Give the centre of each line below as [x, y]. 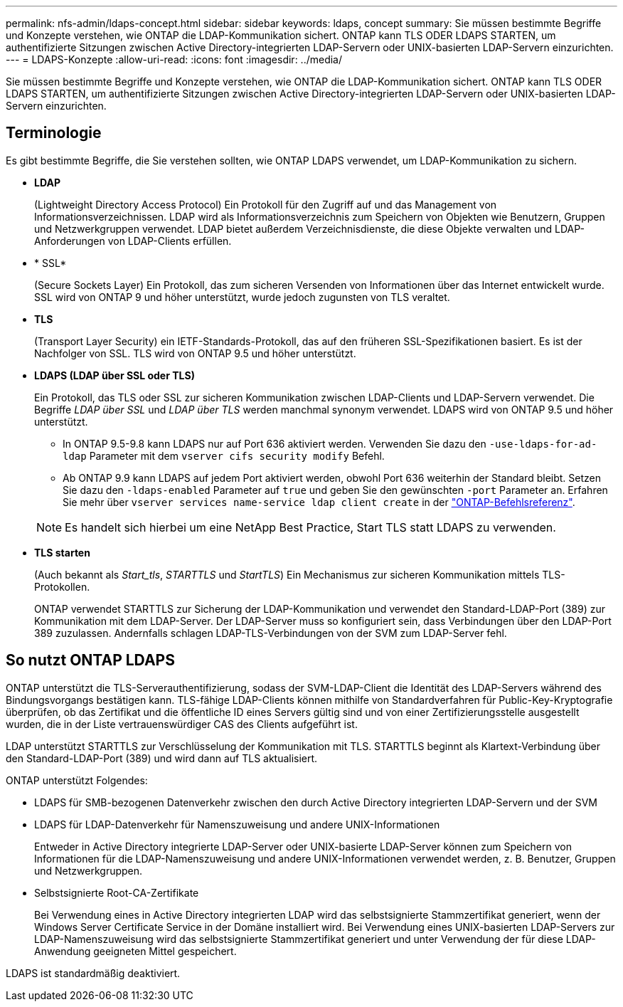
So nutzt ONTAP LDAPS [90, 660]
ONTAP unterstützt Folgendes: [77, 780]
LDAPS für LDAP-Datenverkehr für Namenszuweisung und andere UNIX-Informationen [237, 824]
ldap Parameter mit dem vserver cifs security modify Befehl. [224, 455]
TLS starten [62, 552]
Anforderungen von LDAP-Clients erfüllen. [133, 241]
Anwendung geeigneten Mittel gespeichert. [135, 951]
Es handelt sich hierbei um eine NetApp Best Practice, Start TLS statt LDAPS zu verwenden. [310, 527]
